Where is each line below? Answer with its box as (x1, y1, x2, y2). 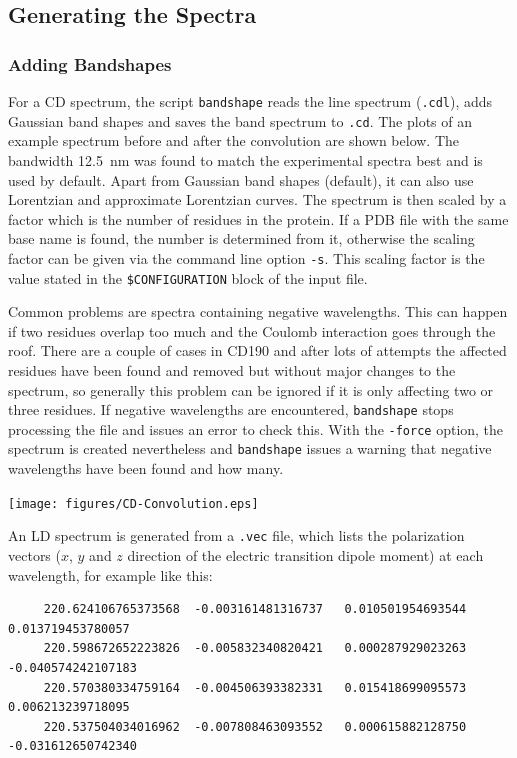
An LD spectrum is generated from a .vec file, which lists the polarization (8, 525, 465, 546)
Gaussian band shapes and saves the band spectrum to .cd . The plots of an (8, 110, 473, 131)
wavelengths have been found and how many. (8, 458, 284, 479)
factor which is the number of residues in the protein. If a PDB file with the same (8, 208, 509, 229)
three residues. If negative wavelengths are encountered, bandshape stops (8, 399, 454, 420)
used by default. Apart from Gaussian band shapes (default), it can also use (8, 169, 474, 190)
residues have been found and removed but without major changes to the (8, 359, 456, 380)
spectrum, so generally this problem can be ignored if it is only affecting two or (8, 379, 494, 400)
